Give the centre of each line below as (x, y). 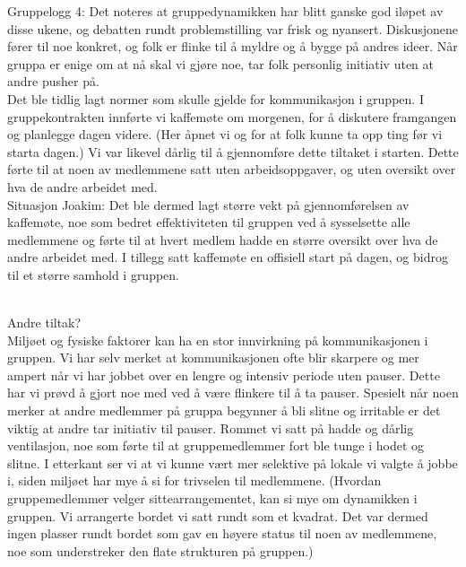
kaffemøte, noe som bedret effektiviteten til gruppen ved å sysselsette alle (209, 222)
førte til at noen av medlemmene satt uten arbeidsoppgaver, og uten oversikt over (232, 169)
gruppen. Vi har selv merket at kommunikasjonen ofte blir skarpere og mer (213, 358)
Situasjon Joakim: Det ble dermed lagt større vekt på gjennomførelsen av (208, 204)
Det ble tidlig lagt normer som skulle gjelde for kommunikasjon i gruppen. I (216, 98)
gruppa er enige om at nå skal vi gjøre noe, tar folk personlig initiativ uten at (220, 63)
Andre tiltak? (44, 323)
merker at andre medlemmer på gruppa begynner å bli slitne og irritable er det (224, 410)
